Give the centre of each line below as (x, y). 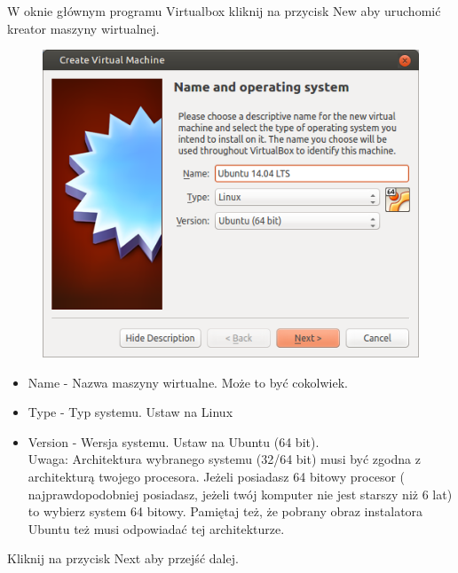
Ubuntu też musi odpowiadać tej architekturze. (156, 528)
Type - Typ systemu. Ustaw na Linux (130, 412)
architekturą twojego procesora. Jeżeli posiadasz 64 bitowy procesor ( (217, 476)
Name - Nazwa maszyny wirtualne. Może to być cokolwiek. (188, 382)
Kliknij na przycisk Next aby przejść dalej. (123, 558)
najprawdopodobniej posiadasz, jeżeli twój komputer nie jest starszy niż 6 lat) (240, 494)
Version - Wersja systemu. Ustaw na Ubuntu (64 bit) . (174, 441)
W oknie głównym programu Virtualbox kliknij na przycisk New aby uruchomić (224, 11)
